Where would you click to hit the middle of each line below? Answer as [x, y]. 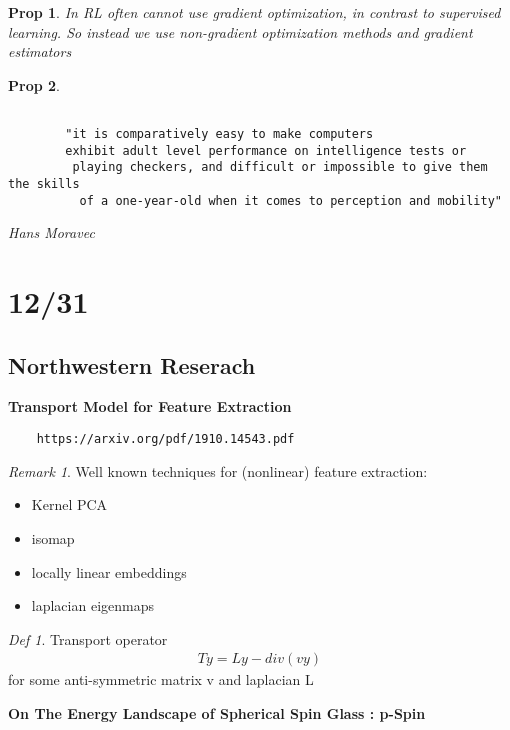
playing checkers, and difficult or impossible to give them [280, 167]
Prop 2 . [34, 84]
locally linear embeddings [109, 571]
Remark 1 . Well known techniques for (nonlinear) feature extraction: [218, 470]
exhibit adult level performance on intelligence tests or [266, 150]
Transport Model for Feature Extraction [150, 406]
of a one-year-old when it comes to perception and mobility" [290, 200]
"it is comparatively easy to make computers [219, 134]
